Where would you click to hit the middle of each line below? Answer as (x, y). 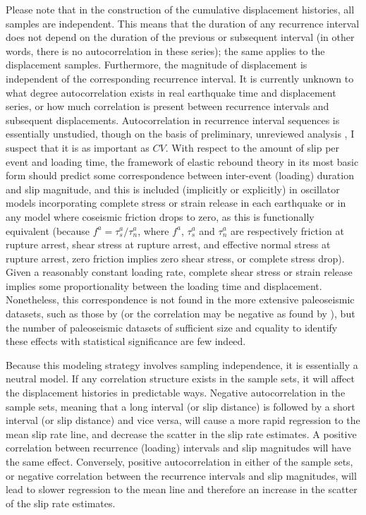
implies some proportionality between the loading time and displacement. (164, 285)
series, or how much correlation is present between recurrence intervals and (167, 106)
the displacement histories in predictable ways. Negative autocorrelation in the (176, 393)
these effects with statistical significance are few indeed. (126, 341)
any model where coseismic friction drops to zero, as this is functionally (160, 216)
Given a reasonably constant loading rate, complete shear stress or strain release (179, 272)
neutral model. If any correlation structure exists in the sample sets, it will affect (180, 378)
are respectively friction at (287, 230)
